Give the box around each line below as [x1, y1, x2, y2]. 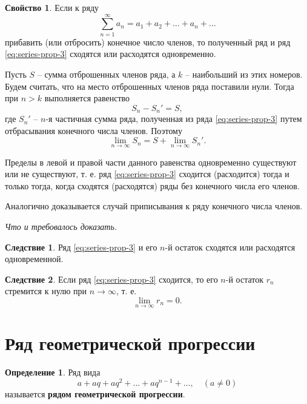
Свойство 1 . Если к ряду [5, 1, 99, 13]
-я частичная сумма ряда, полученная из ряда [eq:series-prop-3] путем [45, 112, 302, 125]
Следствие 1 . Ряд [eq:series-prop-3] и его [5, 240, 157, 253]
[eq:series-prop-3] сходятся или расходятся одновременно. [5, 47, 216, 60]
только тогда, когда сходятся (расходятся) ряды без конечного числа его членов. [5, 179, 300, 192]
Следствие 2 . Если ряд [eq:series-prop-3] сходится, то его [5, 272, 218, 285]
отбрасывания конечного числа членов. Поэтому [5, 124, 182, 136]
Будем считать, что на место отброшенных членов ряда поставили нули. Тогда [5, 79, 294, 92]
